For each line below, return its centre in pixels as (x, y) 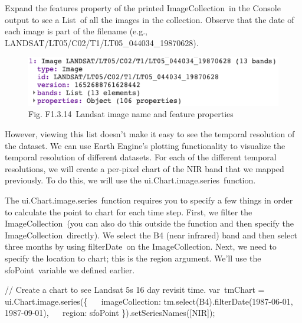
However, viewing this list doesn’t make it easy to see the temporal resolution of (150, 134)
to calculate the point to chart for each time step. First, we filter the (129, 211)
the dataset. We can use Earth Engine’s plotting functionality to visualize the (145, 145)
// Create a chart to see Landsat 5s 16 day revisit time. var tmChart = (135, 290)
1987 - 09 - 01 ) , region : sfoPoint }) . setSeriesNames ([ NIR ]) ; (110, 313)
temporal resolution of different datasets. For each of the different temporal (141, 157)
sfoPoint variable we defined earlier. (70, 269)
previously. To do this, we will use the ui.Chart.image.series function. (130, 180)
